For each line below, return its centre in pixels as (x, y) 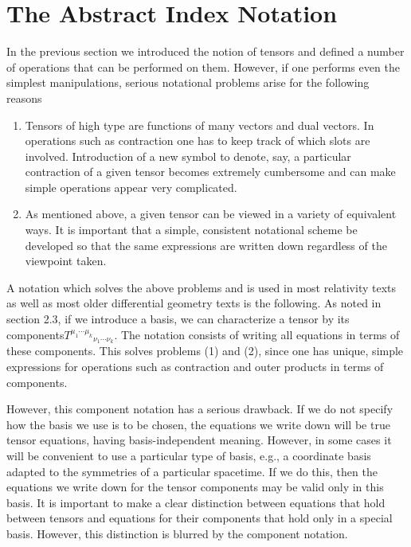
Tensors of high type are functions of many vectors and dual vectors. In (200, 125)
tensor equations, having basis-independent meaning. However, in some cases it (199, 440)
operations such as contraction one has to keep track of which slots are (198, 141)
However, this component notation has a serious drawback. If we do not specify (200, 409)
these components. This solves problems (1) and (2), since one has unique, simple (205, 351)
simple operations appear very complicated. (131, 187)
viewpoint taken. (66, 261)
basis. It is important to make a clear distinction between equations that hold (196, 502)
